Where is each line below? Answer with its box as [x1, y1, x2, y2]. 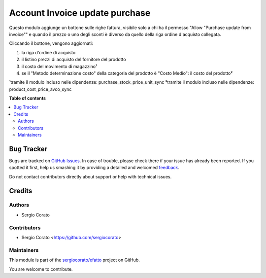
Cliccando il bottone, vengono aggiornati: [9, 40, 93, 46]
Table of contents [9, 95, 46, 101]
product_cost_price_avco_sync [9, 86, 72, 92]
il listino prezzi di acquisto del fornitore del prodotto [21, 57, 126, 63]
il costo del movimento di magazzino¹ [21, 63, 97, 69]
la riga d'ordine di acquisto [21, 49, 76, 55]
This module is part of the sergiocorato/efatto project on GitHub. [9, 257, 140, 263]
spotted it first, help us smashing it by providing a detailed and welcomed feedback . [9, 165, 180, 171]
